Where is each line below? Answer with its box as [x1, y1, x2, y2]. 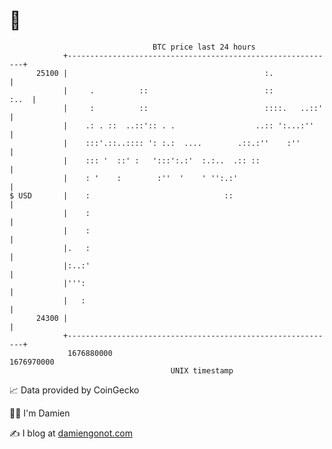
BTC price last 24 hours [152, 42, 256, 52]
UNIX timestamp [170, 365, 234, 376]
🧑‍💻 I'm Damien [9, 407, 71, 419]
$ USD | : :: [9, 190, 234, 201]
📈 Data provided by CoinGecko [9, 384, 140, 396]
